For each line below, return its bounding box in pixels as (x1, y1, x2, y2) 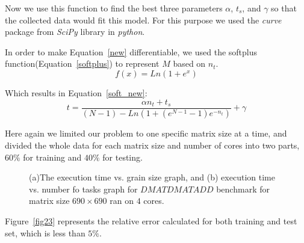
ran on (110, 194, 134, 207)
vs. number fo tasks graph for (29, 182, 138, 195)
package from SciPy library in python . (5, 25, 145, 38)
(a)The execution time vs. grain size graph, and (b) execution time (29, 171, 275, 183)
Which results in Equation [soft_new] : (5, 86, 147, 99)
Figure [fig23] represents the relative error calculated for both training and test (5, 215, 297, 227)
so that (271, 2, 297, 14)
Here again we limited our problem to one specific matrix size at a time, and (5, 127, 287, 140)
